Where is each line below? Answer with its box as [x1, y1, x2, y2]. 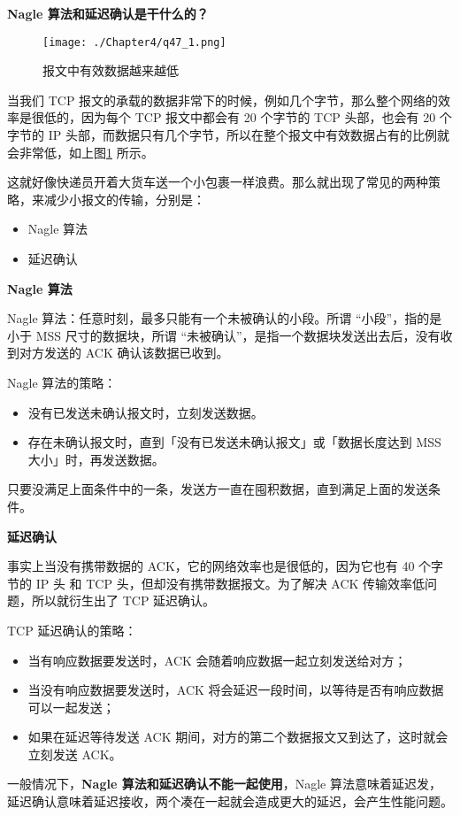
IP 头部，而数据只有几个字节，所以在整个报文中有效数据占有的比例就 [48, 126, 449, 144]
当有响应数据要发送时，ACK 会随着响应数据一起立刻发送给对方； [27, 650, 407, 669]
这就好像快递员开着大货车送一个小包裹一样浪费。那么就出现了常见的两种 [7, 173, 428, 191]
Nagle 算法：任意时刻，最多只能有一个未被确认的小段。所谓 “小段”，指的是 [7, 309, 442, 327]
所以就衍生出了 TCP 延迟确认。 [31, 591, 216, 610]
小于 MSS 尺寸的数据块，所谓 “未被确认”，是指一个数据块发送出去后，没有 [7, 326, 441, 344]
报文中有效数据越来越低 [42, 61, 179, 80]
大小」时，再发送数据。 [27, 450, 165, 468]
